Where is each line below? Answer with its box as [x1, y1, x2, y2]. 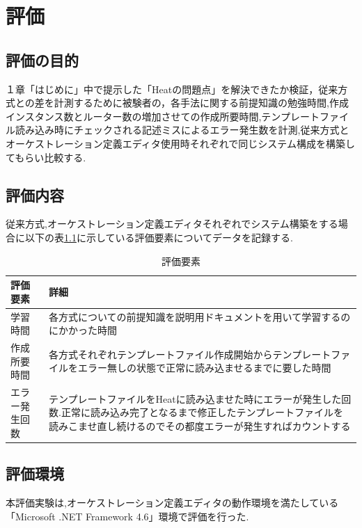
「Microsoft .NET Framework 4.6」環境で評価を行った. [6, 509, 249, 523]
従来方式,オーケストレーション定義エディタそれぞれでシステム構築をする [6, 216, 338, 231]
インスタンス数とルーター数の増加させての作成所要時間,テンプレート [6, 109, 320, 123]
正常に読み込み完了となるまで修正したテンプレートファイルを [61, 405, 344, 419]
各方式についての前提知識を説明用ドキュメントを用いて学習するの [49, 309, 351, 323]
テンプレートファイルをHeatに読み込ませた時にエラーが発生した [49, 391, 342, 406]
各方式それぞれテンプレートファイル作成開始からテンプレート [49, 346, 331, 361]
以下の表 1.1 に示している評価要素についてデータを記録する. [24, 230, 293, 244]
